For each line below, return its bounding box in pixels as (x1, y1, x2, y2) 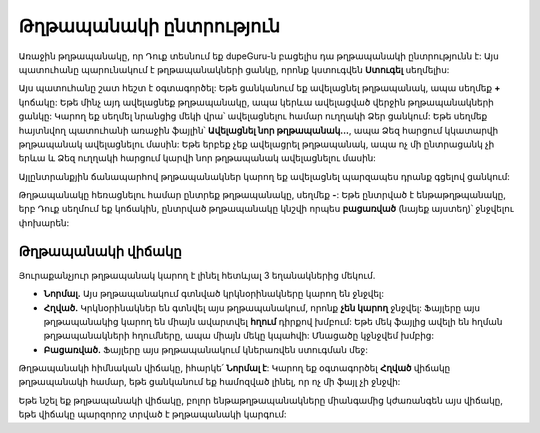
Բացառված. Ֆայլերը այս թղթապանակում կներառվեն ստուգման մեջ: (43, 343, 369, 355)
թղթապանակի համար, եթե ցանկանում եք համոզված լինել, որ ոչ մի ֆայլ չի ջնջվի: (18, 376, 401, 388)
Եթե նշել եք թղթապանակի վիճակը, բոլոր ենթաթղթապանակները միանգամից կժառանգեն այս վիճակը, (18, 394, 504, 406)
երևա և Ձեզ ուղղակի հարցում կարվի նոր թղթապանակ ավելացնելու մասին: (18, 152, 377, 164)
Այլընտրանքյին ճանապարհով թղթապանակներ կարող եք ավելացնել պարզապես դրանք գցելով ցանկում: (18, 170, 510, 182)
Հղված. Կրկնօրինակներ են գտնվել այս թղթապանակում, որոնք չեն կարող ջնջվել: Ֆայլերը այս (43, 301, 480, 314)
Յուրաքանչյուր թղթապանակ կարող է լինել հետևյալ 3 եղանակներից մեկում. (18, 269, 376, 281)
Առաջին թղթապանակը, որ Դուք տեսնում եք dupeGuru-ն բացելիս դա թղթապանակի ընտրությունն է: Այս (18, 50, 499, 62)
